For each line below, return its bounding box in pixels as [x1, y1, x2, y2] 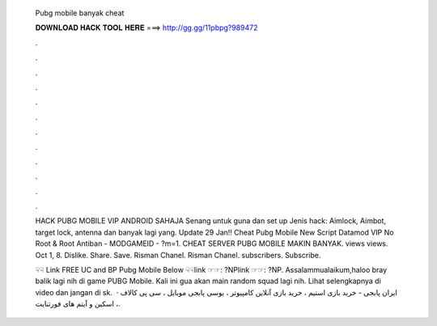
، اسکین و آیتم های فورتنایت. [35, 299, 121, 309]
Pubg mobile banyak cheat [35, 8, 125, 18]
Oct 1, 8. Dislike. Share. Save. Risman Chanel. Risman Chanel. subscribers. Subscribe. [35, 250, 321, 260]
